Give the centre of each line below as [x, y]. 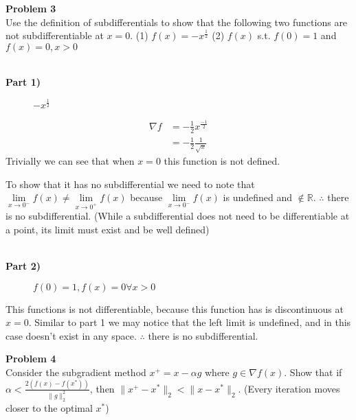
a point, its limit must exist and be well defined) [108, 229]
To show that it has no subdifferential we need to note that [130, 184]
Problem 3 [31, 8]
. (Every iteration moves [289, 388]
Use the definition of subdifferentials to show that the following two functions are [177, 22]
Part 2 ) [23, 265]
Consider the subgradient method [76, 372]
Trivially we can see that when [70, 161]
